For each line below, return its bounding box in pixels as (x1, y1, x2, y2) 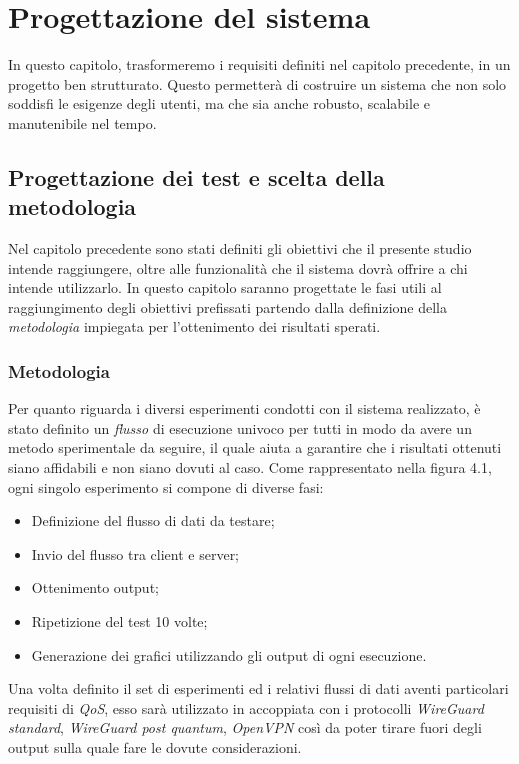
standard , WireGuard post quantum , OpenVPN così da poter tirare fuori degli (8, 717, 482, 738)
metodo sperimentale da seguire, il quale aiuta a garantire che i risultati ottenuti (8, 437, 502, 458)
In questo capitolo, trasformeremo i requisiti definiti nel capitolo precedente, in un (8, 54, 511, 75)
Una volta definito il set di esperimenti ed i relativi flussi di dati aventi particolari (8, 678, 509, 699)
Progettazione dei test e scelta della (8, 161, 385, 192)
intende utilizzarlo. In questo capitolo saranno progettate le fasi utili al (8, 277, 442, 298)
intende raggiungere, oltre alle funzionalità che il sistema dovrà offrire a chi (8, 257, 468, 278)
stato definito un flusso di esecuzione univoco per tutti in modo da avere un (8, 417, 472, 438)
